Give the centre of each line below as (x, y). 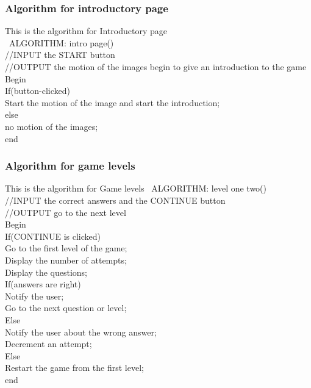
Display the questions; (46, 272)
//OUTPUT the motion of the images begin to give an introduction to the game (156, 66)
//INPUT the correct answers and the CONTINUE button (115, 200)
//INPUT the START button (60, 55)
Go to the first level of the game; (66, 248)
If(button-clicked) (38, 91)
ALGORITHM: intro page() (61, 42)
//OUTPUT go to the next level (66, 212)
